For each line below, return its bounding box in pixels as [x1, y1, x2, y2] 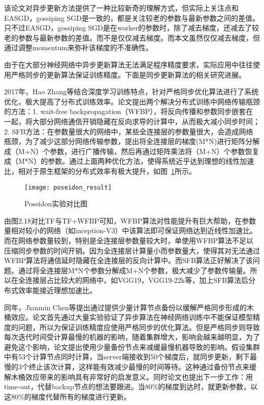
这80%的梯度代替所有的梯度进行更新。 [4, 391, 131, 401]
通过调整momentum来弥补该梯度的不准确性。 [4, 42, 153, 53]
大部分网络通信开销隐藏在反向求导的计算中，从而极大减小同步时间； [32, 116, 260, 126]
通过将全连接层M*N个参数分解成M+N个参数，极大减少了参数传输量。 [18, 265, 250, 275]
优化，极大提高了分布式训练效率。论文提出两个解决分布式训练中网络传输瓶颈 [4, 96, 260, 106]
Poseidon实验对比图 [24, 198, 88, 209]
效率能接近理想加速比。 [18, 284, 96, 295]
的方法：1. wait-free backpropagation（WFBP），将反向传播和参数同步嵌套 [4, 106, 246, 117]
